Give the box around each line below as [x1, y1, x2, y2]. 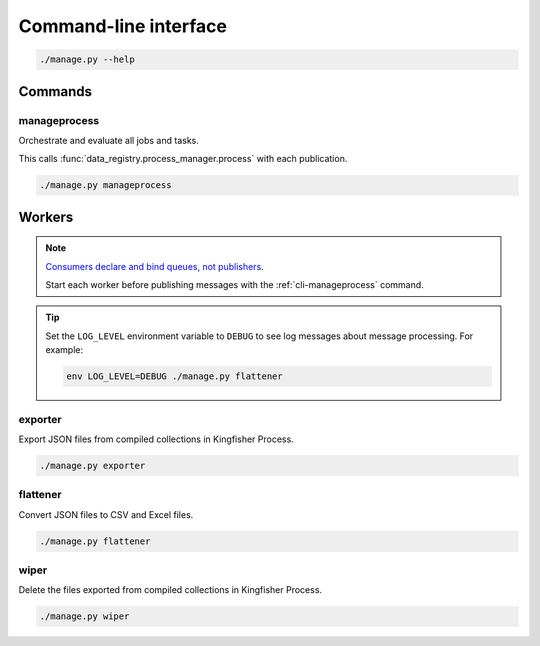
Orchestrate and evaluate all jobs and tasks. [18, 134, 200, 146]
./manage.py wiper [39, 611, 130, 622]
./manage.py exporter [39, 460, 146, 471]
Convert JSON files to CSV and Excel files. [18, 508, 194, 520]
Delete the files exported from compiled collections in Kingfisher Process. [18, 584, 323, 596]
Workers [18, 208, 74, 225]
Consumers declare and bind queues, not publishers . [45, 260, 264, 272]
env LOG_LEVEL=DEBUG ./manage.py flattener [66, 371, 284, 382]
